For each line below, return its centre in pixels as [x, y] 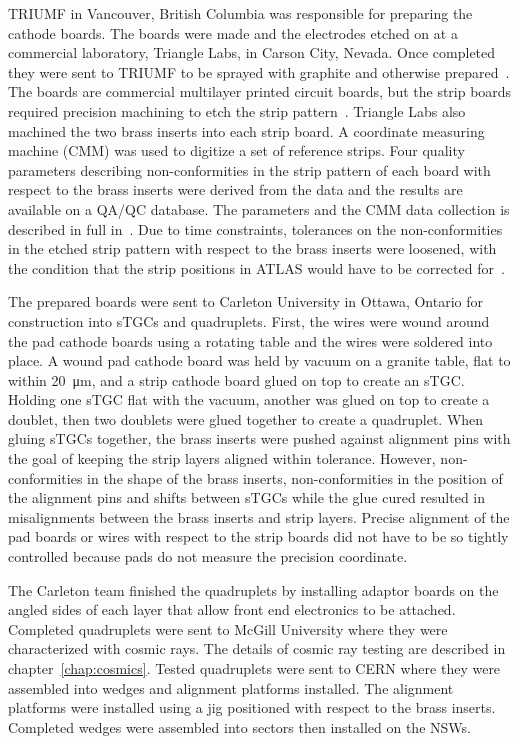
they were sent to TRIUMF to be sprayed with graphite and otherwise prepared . [259, 71]
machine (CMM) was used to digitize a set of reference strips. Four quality [236, 150]
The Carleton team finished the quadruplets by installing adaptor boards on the [253, 589]
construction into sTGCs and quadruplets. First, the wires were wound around [249, 320]
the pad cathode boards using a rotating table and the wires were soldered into [250, 340]
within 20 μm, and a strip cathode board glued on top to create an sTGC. [236, 379]
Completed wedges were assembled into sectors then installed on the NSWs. [239, 726]
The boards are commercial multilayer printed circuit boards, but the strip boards [260, 91]
